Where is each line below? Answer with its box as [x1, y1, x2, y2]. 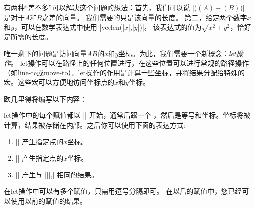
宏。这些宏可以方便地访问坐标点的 [4, 77, 114, 87]
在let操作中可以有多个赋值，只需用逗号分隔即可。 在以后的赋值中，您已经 [4, 186, 242, 196]
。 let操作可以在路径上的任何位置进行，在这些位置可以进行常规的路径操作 [11, 58, 249, 68]
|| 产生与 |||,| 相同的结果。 [15, 169, 99, 179]
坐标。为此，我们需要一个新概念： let [118, 48, 236, 58]
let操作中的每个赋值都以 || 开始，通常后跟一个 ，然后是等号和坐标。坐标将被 [4, 110, 251, 120]
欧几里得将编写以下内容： [4, 93, 87, 104]
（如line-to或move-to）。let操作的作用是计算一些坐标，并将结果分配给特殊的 [4, 67, 245, 77]
